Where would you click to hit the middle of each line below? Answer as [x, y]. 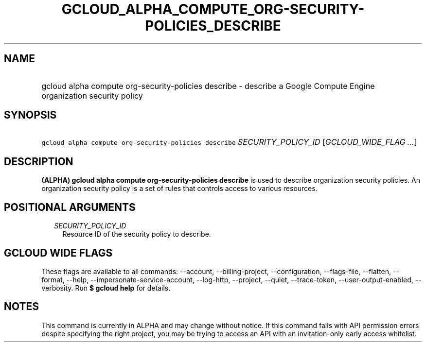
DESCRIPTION [39, 161]
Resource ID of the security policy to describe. [137, 234]
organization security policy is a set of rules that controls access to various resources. [179, 189]
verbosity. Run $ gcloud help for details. [106, 288]
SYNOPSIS [30, 115]
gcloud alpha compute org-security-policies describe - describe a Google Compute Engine [208, 86]
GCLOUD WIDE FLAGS [58, 253]
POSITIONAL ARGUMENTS [70, 207]
